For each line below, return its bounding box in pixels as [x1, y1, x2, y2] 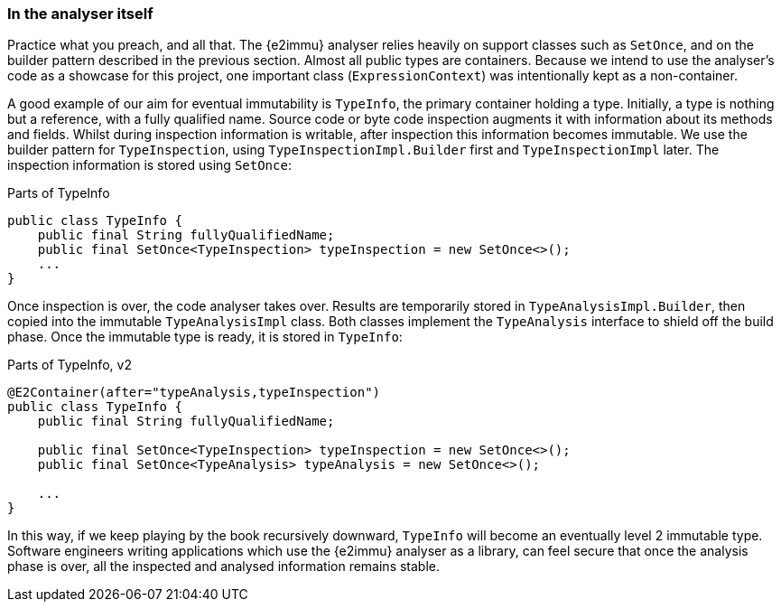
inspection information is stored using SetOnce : [7, 157, 292, 173]
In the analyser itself [7, 5, 153, 23]
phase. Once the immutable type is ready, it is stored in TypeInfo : [7, 329, 403, 345]
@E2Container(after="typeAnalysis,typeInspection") [7, 385, 381, 400]
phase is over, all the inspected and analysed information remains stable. [7, 558, 441, 575]
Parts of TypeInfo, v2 [7, 357, 132, 373]
